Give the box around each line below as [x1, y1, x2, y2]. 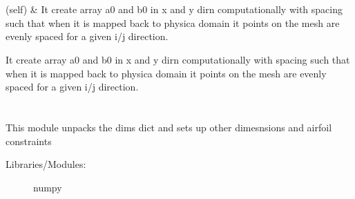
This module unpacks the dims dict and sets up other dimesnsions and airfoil [6, 120, 332, 134]
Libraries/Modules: [6, 157, 86, 171]
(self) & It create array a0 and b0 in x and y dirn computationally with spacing [6, 2, 343, 17]
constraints [6, 133, 52, 148]
